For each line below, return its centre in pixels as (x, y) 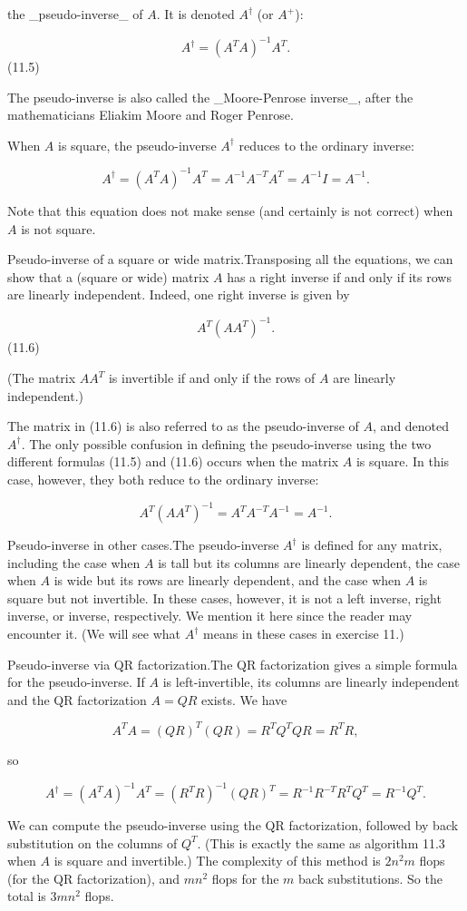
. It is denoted (195, 14)
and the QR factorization (77, 699)
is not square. (58, 228)
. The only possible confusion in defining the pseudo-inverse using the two (226, 443)
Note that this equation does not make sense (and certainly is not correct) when (230, 210)
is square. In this (403, 461)
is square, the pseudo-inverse (137, 145)
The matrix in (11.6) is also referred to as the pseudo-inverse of (183, 426)
